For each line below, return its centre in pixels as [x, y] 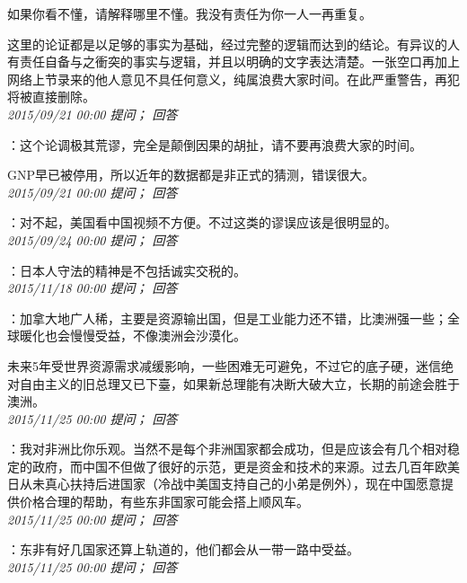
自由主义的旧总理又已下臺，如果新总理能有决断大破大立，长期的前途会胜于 [239, 383]
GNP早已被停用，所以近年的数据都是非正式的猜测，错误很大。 [191, 175]
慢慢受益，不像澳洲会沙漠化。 [158, 336]
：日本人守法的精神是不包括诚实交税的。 [127, 270]
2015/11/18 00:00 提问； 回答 [93, 288]
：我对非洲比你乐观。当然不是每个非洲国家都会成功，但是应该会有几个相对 [227, 449]
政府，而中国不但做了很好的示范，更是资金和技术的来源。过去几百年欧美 [246, 466]
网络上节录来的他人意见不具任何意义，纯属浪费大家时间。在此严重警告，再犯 [233, 79]
